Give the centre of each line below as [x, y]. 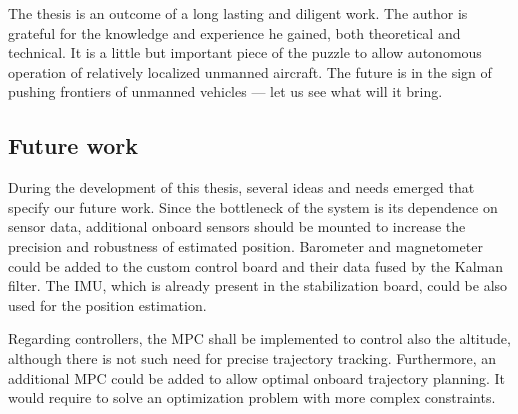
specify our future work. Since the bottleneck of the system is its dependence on [253, 206]
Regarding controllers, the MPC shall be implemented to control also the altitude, [259, 338]
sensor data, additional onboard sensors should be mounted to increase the [237, 226]
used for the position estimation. [107, 304]
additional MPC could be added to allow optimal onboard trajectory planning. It [257, 377]
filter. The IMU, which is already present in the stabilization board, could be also [258, 285]
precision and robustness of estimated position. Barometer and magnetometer [245, 245]
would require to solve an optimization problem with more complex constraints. [252, 397]
